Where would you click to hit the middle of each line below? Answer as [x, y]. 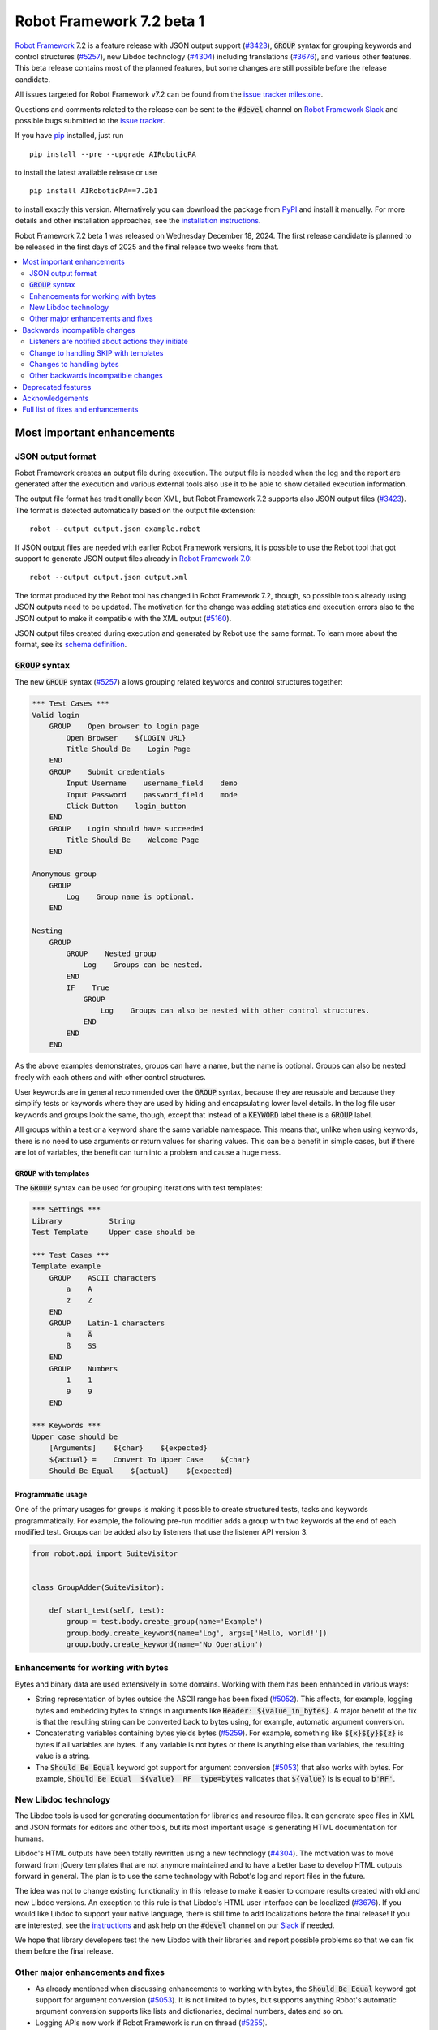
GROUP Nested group [112, 954]
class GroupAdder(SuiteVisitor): [99, 1588]
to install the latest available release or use [86, 173]
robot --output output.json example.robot [115, 529]
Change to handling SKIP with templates [97, 352]
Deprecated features [57, 387]
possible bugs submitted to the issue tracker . [90, 120]
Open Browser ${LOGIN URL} [126, 738]
